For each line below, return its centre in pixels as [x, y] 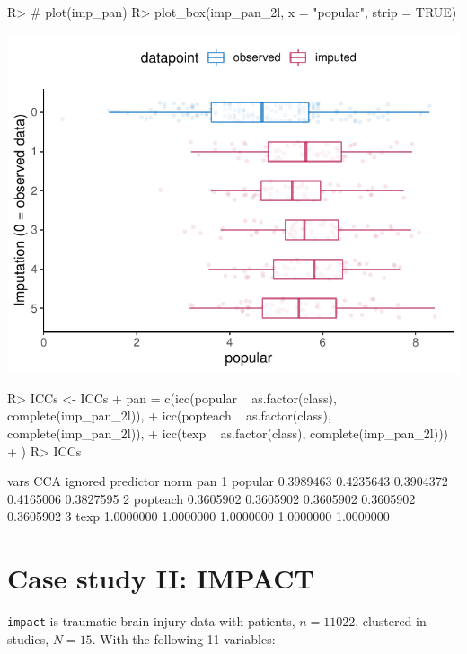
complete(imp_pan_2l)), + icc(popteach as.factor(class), [169, 415]
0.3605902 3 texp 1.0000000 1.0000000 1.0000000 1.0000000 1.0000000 [198, 516]
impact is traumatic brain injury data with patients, [151, 621]
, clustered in [391, 621]
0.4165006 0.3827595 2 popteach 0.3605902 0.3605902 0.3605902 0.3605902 [211, 498]
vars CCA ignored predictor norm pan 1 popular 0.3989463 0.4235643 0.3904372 [228, 481]
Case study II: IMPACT [161, 578]
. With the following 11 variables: [184, 638]
